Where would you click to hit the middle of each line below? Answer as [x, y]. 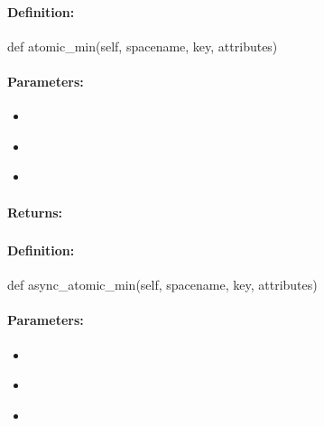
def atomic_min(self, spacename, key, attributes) [143, 46]
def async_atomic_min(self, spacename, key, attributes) [162, 285]
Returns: [35, 212]
